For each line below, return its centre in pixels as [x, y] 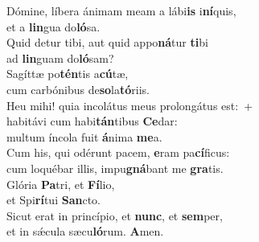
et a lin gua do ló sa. [53, 26]
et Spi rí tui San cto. [53, 200]
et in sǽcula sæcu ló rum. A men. [85, 231]
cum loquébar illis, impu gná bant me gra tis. [115, 168]
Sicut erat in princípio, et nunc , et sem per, [115, 215]
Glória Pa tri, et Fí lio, [61, 184]
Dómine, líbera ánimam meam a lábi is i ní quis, [121, 10]
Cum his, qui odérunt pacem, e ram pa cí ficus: [118, 152]
